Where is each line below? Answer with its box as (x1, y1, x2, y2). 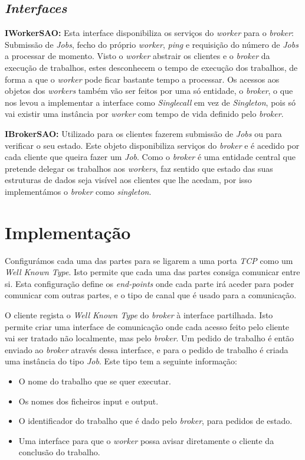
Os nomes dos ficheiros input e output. (18, 394, 159, 407)
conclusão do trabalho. (18, 446, 100, 458)
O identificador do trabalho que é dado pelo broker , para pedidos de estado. (18, 415, 293, 427)
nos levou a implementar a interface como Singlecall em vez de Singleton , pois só (5, 96, 296, 108)
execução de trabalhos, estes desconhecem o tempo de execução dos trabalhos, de (5, 61, 298, 73)
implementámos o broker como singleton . (5, 185, 152, 197)
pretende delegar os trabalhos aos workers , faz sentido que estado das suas (5, 162, 273, 174)
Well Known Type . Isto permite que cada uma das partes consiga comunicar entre (5, 266, 300, 278)
